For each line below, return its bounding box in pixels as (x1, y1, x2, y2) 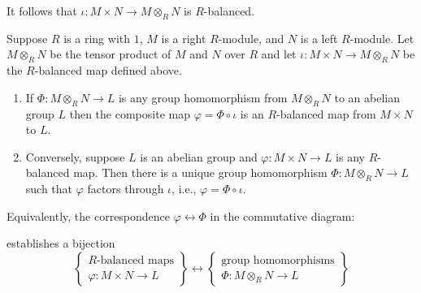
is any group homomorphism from (118, 88, 288, 106)
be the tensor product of (50, 45, 171, 62)
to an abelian (334, 88, 400, 106)
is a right (161, 29, 206, 46)
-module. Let (349, 29, 414, 46)
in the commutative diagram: (210, 207, 355, 224)
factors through (87, 180, 164, 197)
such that (25, 180, 73, 197)
